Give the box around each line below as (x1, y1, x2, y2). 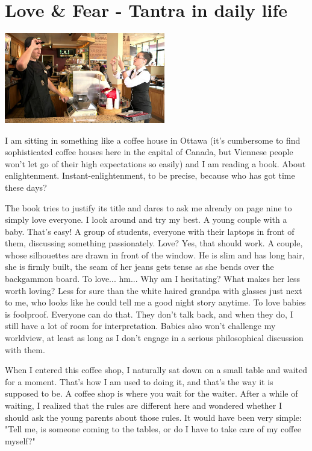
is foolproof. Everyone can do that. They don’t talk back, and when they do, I (5, 307, 293, 320)
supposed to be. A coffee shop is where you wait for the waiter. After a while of (5, 387, 298, 400)
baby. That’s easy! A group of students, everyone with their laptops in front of (5, 225, 295, 237)
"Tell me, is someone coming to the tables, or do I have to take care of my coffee (5, 423, 301, 435)
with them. (5, 343, 45, 356)
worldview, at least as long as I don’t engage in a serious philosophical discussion (5, 331, 304, 344)
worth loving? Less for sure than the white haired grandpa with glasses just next (5, 284, 302, 296)
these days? (5, 181, 47, 193)
